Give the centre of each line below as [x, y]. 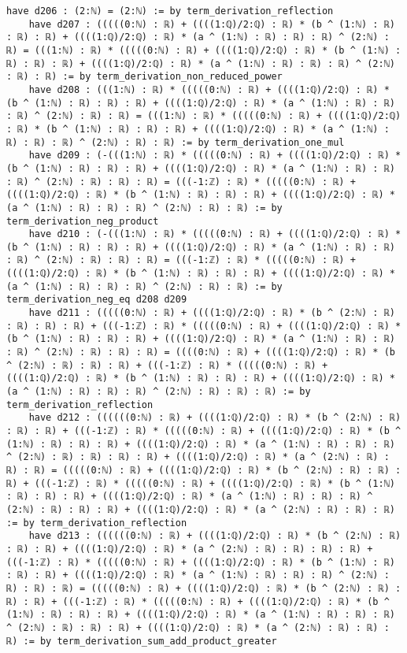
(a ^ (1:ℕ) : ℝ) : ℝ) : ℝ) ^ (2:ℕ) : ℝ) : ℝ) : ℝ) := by [159, 392]
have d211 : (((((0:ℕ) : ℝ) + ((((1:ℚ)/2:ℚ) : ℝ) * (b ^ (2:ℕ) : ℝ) [212, 313]
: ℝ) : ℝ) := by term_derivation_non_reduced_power [144, 77]
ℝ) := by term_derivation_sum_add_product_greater [142, 641]
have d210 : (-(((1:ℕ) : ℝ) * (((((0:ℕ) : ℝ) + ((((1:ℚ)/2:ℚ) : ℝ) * [215, 234]
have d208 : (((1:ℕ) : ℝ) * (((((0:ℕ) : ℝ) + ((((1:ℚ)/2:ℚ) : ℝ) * [209, 89]
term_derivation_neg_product [83, 221]
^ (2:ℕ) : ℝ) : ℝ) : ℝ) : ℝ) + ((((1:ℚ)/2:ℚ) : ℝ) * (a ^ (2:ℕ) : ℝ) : [198, 457]
